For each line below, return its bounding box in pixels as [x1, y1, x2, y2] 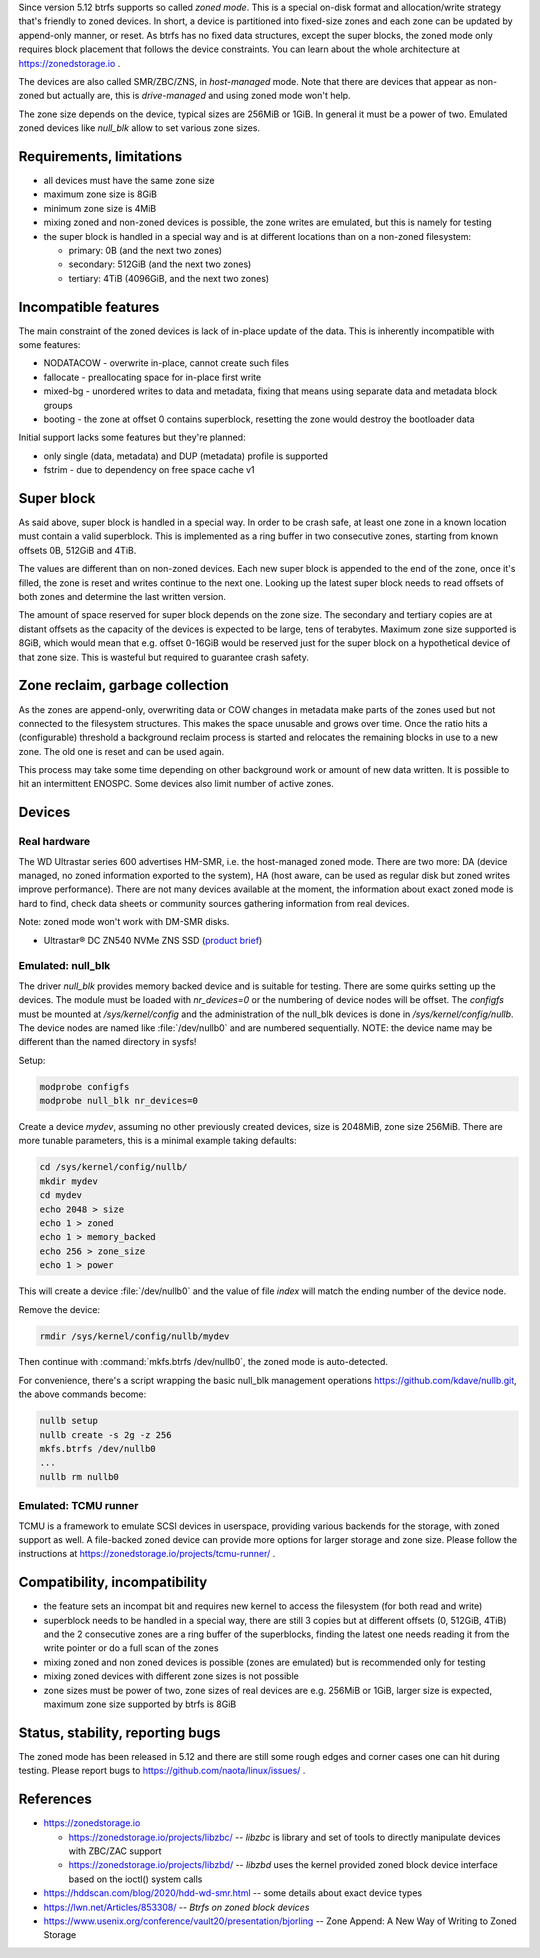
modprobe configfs [39, 1081, 130, 1092]
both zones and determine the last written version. [18, 591, 227, 603]
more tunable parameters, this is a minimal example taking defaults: [18, 1135, 297, 1147]
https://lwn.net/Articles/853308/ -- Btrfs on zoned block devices [43, 1901, 310, 1913]
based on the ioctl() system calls [68, 1873, 203, 1885]
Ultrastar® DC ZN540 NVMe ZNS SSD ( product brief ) [43, 934, 263, 946]
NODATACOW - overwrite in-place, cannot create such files [43, 357, 290, 369]
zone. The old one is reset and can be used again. [18, 745, 225, 757]
